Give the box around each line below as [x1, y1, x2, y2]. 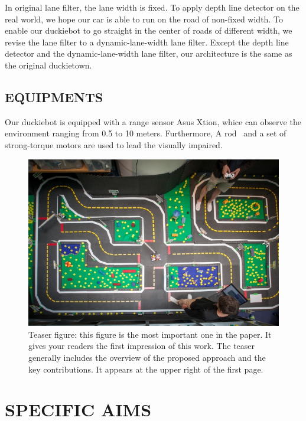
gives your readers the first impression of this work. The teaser [28, 340, 255, 352]
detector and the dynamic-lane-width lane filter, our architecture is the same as [5, 47, 292, 60]
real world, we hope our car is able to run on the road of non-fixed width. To [5, 12, 283, 25]
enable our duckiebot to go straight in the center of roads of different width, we [5, 24, 292, 37]
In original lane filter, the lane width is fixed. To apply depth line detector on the [5, 1, 300, 13]
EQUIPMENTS [5, 87, 103, 106]
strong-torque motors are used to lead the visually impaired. [5, 138, 223, 151]
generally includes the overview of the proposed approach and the [28, 351, 266, 363]
